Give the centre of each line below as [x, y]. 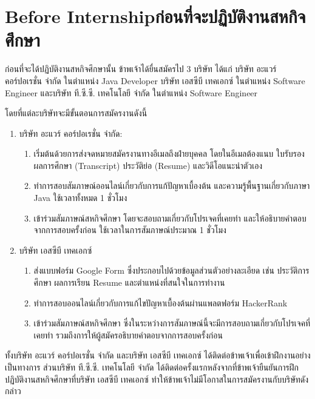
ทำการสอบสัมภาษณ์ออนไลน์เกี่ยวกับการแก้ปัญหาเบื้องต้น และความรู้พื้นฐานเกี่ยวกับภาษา [172, 186]
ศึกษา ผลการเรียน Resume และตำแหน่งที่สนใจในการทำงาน [129, 282]
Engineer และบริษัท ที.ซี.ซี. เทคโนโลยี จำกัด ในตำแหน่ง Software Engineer [131, 92]
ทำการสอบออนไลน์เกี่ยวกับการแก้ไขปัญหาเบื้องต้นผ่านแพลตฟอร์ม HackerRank [161, 302]
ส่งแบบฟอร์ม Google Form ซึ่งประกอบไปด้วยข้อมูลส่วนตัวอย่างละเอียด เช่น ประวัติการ [171, 270]
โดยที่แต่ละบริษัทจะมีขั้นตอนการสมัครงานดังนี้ [76, 113]
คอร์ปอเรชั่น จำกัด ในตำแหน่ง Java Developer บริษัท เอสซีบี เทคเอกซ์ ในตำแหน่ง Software [155, 80]
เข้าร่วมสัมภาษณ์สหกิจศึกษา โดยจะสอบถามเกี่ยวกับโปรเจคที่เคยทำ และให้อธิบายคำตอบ [170, 218]
